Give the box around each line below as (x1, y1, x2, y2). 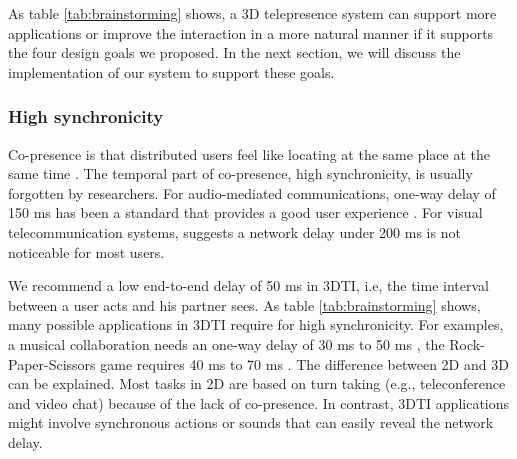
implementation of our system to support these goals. (8, 61, 335, 82)
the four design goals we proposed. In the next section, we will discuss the (8, 42, 461, 63)
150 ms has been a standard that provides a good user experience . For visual (8, 202, 483, 223)
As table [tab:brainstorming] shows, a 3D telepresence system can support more (8, 3, 497, 23)
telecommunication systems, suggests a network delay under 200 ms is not (8, 221, 461, 242)
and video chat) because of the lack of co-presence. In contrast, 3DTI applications (8, 392, 510, 413)
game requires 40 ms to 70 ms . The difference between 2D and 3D (100, 353, 509, 374)
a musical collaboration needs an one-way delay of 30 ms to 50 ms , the (8, 333, 445, 354)
